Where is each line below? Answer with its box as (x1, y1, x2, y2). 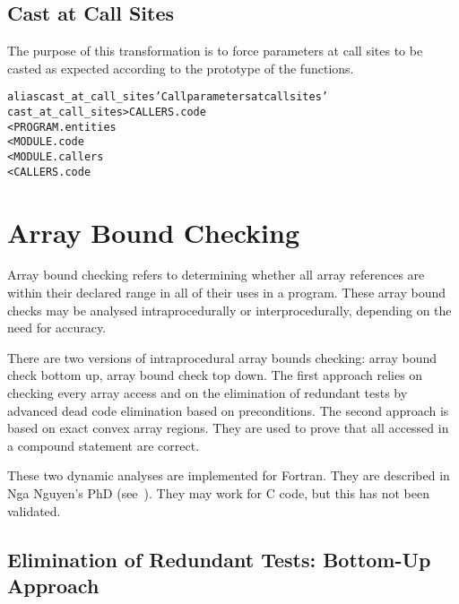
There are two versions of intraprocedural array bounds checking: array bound (7, 348, 437, 367)
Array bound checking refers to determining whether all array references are (7, 265, 425, 284)
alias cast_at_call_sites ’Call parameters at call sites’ (7, 91, 328, 104)
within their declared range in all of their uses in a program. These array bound (7, 283, 446, 302)
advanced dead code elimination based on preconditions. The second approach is (7, 401, 449, 419)
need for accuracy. (7, 318, 107, 337)
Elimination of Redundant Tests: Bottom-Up (7, 545, 431, 573)
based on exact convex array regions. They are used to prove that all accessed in (7, 418, 449, 437)
